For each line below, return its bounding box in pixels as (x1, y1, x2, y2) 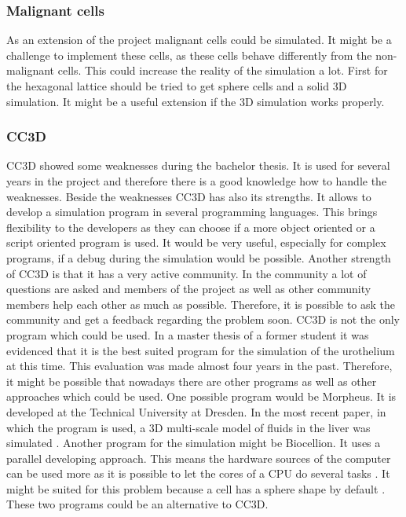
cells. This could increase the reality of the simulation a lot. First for (57, 62, 388, 79)
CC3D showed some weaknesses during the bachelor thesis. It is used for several (6, 157, 390, 174)
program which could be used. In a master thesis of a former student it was (6, 326, 369, 343)
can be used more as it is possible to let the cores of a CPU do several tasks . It (6, 465, 390, 482)
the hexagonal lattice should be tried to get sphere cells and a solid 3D (6, 78, 347, 93)
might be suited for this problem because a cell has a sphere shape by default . (6, 480, 386, 497)
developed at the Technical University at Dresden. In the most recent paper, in (6, 403, 386, 420)
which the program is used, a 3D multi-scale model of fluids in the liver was (6, 419, 371, 435)
